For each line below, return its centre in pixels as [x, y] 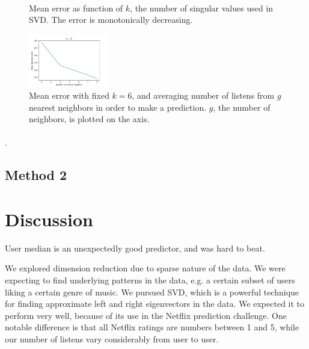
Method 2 [36, 175]
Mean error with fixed [69, 95]
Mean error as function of [76, 8]
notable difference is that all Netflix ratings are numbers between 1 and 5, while [152, 327]
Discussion [49, 219]
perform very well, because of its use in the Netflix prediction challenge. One [146, 315]
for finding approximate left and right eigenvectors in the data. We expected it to [155, 304]
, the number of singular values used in [202, 8]
